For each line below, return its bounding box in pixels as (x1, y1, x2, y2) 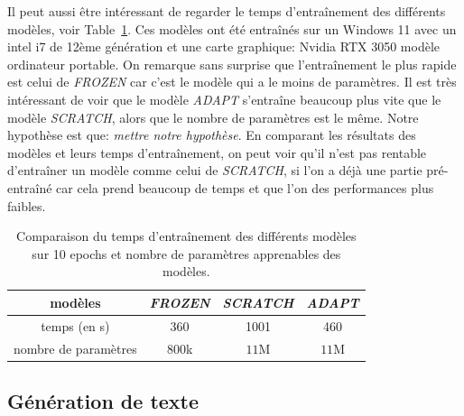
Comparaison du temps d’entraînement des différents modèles (16, 226, 357, 245)
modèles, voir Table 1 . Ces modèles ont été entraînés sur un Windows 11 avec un (7, 19, 457, 38)
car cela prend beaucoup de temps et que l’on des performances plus (56, 178, 434, 197)
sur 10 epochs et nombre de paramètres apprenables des (32, 244, 341, 263)
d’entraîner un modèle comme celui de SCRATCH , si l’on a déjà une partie (7, 161, 422, 180)
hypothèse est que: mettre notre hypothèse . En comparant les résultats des (7, 125, 416, 144)
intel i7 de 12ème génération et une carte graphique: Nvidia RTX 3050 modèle (7, 37, 441, 56)
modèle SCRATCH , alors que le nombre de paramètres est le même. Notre (7, 107, 419, 126)
